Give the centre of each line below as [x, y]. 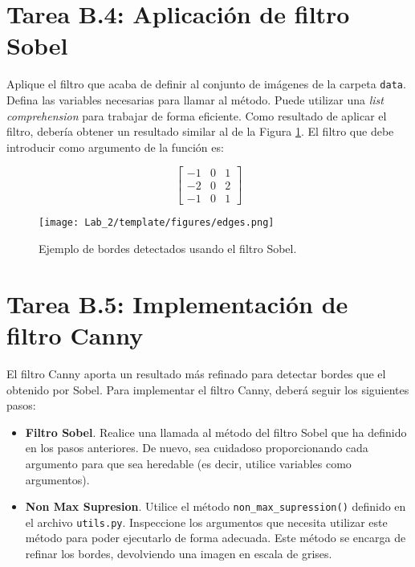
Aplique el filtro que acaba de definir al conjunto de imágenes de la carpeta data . [206, 84]
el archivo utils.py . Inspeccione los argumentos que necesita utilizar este [206, 522]
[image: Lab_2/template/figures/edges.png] [157, 223]
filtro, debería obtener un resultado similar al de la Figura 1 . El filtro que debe [200, 131]
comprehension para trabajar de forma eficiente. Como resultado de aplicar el [197, 115]
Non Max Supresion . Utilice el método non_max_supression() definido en [216, 506]
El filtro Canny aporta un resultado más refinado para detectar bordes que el [196, 373]
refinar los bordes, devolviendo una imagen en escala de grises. [179, 554]
